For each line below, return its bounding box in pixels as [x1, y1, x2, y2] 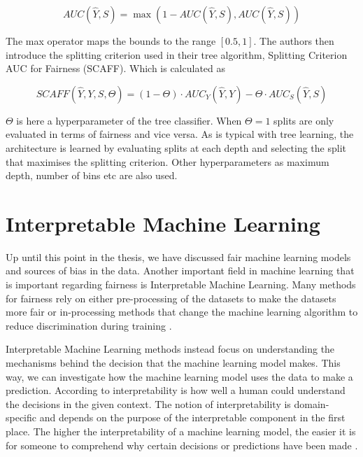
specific [6, 410, 37, 425]
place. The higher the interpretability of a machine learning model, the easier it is [6, 424, 356, 438]
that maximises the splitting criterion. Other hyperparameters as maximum [6, 154, 329, 169]
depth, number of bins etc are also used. [6, 168, 178, 183]
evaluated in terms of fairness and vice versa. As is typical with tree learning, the [6, 127, 354, 141]
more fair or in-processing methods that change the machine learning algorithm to [6, 304, 358, 319]
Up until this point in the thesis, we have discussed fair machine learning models [6, 249, 351, 264]
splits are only [273, 113, 334, 127]
